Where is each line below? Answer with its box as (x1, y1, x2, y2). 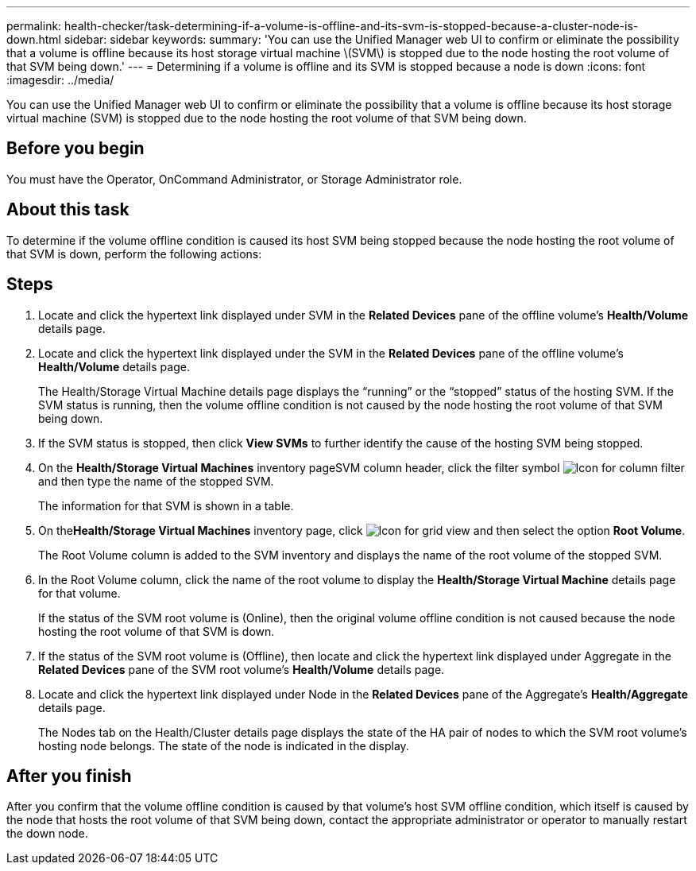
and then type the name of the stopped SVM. (38, 474, 274, 488)
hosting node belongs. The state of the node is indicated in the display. (38, 738, 409, 753)
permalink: (6, 19, 62, 33)
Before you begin (6, 138, 145, 159)
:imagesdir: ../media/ (6, 73, 114, 87)
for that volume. (38, 586, 121, 600)
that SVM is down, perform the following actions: (6, 246, 262, 261)
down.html (6, 33, 61, 46)
